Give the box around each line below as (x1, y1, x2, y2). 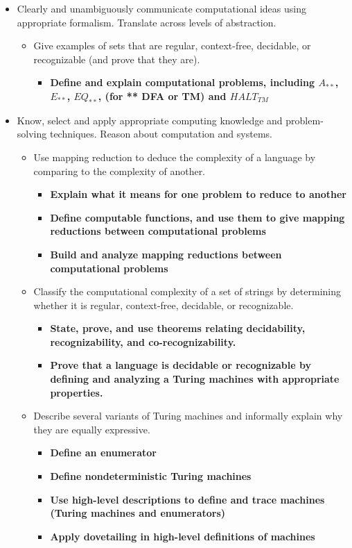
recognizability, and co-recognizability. (50, 334, 236, 349)
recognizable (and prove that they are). (33, 51, 200, 66)
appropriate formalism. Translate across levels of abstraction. (17, 15, 276, 29)
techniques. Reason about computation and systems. (49, 126, 272, 141)
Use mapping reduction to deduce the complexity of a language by (33, 149, 316, 164)
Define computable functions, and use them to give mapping (50, 210, 345, 224)
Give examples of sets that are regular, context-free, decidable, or (33, 38, 311, 53)
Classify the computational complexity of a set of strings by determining (33, 284, 341, 299)
